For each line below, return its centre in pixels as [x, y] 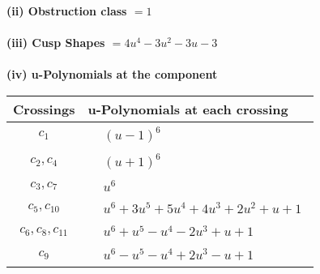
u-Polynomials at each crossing [188, 109]
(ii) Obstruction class [67, 11]
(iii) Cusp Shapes [56, 43]
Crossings [44, 109]
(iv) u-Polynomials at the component [112, 74]
